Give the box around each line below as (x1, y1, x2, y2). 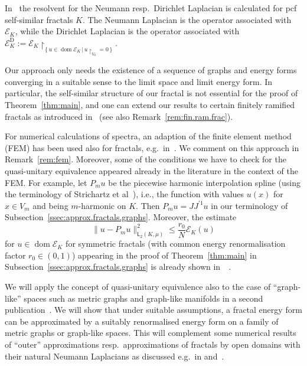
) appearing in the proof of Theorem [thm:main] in (71, 249, 257, 261)
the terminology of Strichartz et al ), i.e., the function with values (5, 188, 244, 200)
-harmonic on (78, 199, 126, 211)
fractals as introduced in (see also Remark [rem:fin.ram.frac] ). (5, 110, 233, 122)
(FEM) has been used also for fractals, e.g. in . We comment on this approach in (5, 141, 299, 153)
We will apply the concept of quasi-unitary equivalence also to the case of (5, 280, 271, 293)
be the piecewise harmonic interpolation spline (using (108, 176, 301, 188)
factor (5, 249, 26, 261)
